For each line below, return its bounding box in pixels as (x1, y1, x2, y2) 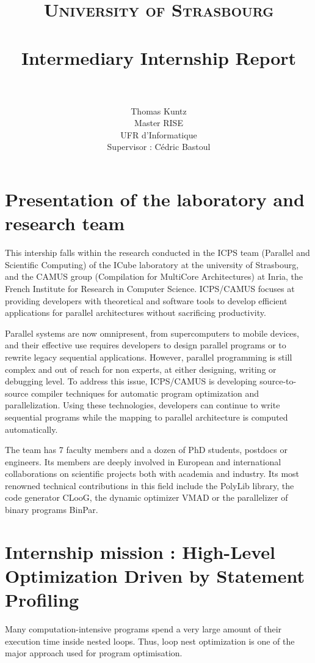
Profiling (5, 587, 79, 612)
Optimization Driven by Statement (5, 563, 305, 588)
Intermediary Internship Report (21, 45, 297, 70)
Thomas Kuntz (131, 104, 187, 117)
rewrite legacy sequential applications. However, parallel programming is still (5, 350, 292, 363)
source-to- (259, 375, 297, 388)
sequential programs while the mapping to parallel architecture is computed (5, 410, 288, 423)
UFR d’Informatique (120, 128, 197, 141)
